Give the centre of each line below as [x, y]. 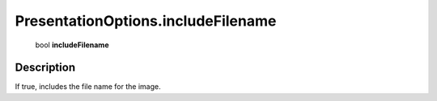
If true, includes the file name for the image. [88, 87]
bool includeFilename [72, 45]
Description [45, 68]
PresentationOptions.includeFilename [146, 21]
